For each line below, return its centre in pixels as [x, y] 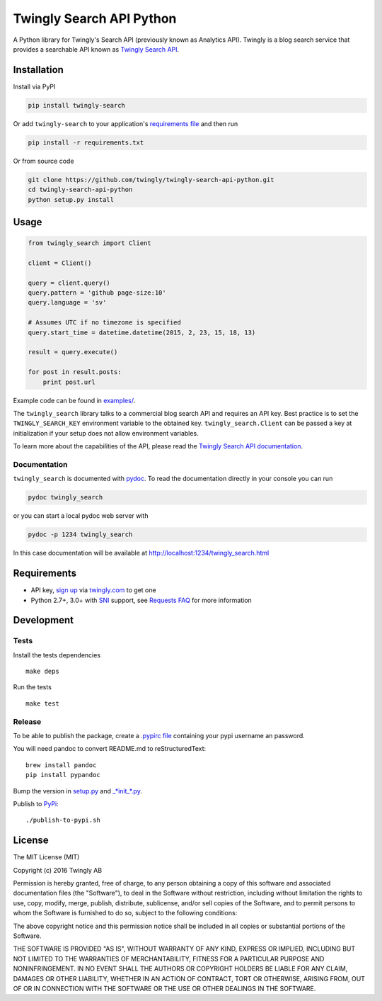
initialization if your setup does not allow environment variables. [106, 433]
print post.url [69, 382]
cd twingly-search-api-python [80, 190]
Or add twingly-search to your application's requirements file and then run [126, 123]
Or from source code [44, 161]
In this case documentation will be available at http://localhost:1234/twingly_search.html [141, 553]
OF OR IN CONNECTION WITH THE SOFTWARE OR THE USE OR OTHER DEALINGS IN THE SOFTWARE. [164, 988]
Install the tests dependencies [57, 655]
